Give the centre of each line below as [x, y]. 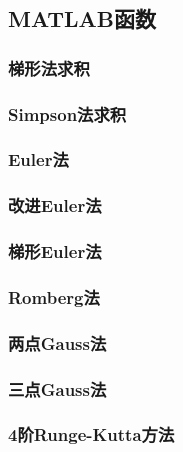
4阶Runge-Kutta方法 [91, 434]
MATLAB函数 [82, 18]
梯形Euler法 [55, 251]
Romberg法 [54, 296]
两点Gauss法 [57, 342]
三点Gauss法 [57, 388]
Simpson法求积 [67, 113]
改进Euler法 [55, 205]
